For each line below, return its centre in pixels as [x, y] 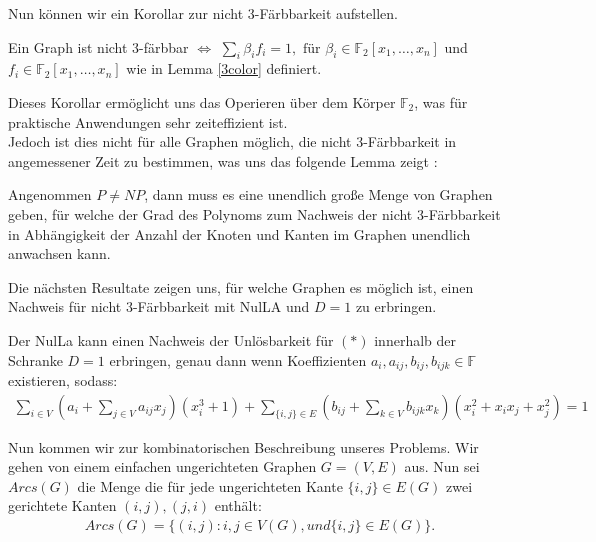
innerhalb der [415, 339]
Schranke [35, 359]
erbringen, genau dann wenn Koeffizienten [238, 359]
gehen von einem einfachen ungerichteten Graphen [162, 466]
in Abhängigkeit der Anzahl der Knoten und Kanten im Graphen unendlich [239, 233]
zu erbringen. [396, 306]
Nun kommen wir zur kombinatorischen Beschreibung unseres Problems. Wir [243, 446]
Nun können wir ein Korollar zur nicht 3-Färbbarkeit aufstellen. [203, 13]
